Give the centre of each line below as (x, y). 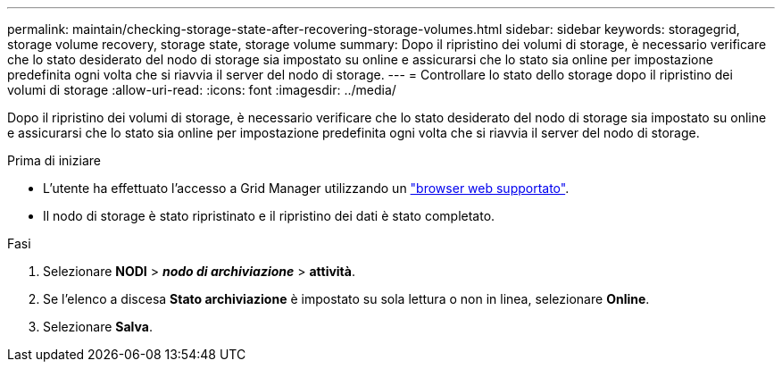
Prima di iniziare (54, 160)
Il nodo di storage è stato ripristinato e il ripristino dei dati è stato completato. (269, 216)
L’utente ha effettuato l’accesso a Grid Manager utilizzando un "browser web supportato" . (306, 188)
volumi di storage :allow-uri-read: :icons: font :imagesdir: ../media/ (202, 90)
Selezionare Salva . (98, 327)
